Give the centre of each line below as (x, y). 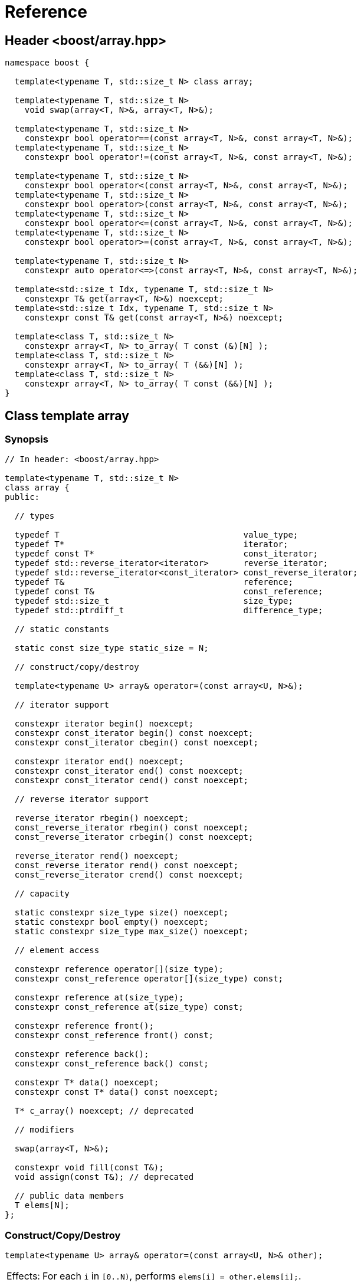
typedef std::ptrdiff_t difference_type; (169, 611)
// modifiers (45, 1130)
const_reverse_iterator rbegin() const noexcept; (132, 828)
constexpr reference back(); (82, 1054)
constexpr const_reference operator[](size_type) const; (149, 979)
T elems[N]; (42, 1205)
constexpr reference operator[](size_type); (119, 969)
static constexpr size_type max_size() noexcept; (132, 932)
